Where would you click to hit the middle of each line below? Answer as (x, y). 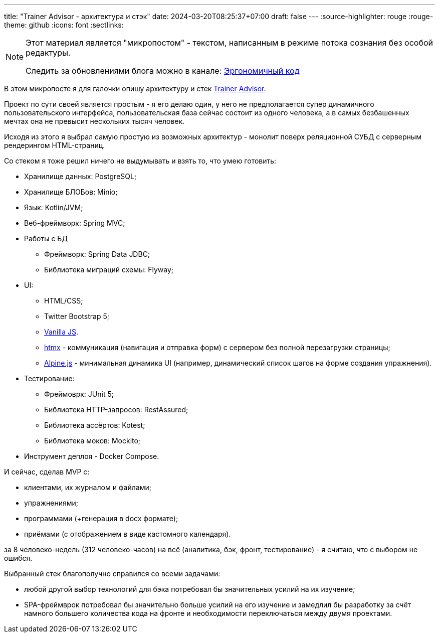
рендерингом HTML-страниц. (55, 145)
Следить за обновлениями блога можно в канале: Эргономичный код (163, 71)
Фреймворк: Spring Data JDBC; (97, 254)
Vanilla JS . (61, 332)
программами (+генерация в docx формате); (101, 518)
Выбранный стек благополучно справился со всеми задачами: (112, 574)
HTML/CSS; (64, 301)
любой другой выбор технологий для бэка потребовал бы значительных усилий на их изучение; (190, 589)
